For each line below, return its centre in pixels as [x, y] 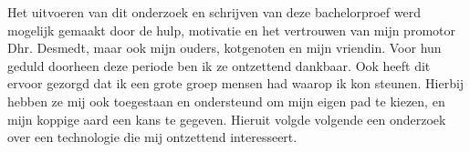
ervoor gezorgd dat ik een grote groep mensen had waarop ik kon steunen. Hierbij [236, 83]
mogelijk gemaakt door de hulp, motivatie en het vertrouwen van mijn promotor [231, 30]
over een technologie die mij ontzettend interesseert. [152, 137]
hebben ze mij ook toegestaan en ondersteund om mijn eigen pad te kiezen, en [226, 101]
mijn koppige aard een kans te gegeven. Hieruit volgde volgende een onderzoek [227, 119]
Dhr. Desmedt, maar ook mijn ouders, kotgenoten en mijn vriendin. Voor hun [225, 48]
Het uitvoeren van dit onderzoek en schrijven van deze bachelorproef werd [214, 12]
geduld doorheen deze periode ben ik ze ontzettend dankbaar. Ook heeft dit [219, 65]
